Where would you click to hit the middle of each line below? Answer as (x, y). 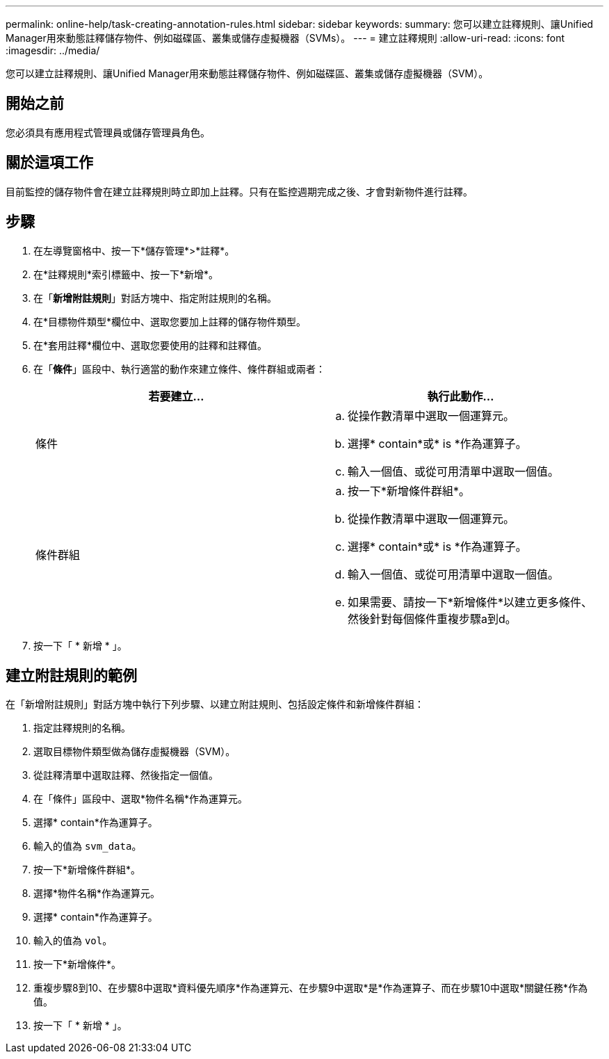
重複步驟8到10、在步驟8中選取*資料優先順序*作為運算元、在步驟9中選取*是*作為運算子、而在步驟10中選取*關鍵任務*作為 (311, 988)
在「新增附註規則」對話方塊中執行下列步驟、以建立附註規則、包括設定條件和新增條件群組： (215, 704)
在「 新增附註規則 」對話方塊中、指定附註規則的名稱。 (155, 298)
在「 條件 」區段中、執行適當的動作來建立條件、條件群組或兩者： (179, 369)
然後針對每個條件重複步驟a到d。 (432, 619)
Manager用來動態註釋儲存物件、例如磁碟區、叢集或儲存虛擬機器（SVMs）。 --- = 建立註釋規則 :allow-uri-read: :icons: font (285, 38)
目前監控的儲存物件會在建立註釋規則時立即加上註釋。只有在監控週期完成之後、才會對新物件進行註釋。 (239, 191)
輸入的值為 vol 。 (73, 941)
